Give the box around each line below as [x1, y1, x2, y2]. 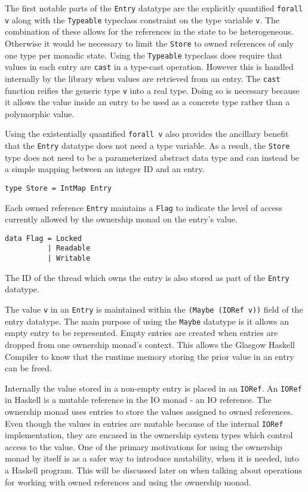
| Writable [47, 254, 91, 263]
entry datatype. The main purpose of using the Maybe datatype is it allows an [5, 314, 289, 327]
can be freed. [5, 362, 52, 374]
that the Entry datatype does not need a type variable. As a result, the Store [5, 139, 290, 152]
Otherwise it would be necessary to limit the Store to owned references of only [5, 36, 294, 49]
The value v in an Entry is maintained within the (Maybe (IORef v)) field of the [5, 303, 303, 315]
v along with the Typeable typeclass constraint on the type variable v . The [5, 13, 280, 26]
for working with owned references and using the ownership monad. [5, 475, 251, 488]
